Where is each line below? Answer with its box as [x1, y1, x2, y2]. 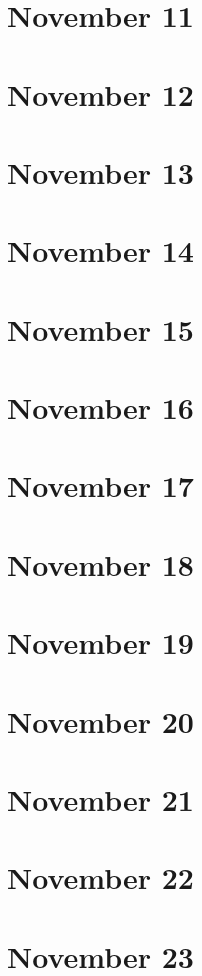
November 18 [7, 543, 194, 584]
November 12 [7, 73, 194, 114]
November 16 [7, 387, 194, 428]
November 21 [7, 778, 194, 819]
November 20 [7, 700, 194, 741]
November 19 [7, 622, 194, 663]
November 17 [7, 465, 194, 506]
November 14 [7, 230, 194, 271]
